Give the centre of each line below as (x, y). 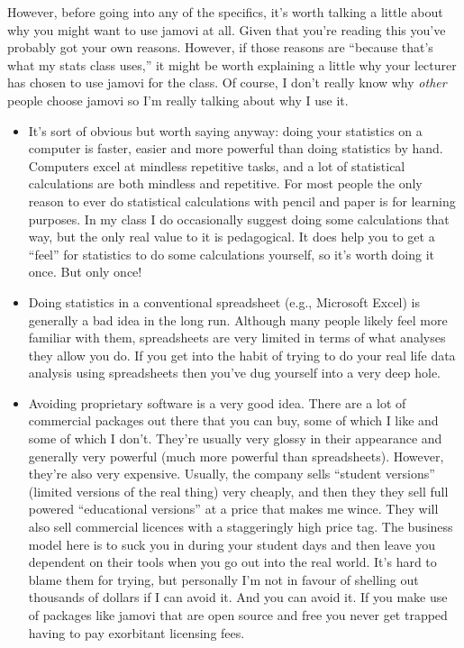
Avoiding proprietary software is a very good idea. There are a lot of (217, 402)
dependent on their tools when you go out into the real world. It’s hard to (232, 562)
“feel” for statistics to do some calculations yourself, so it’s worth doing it (232, 254)
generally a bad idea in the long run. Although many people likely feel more (238, 319)
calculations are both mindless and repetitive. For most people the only (225, 183)
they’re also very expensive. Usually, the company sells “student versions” (232, 474)
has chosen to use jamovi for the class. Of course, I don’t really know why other (227, 82)
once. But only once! (85, 272)
